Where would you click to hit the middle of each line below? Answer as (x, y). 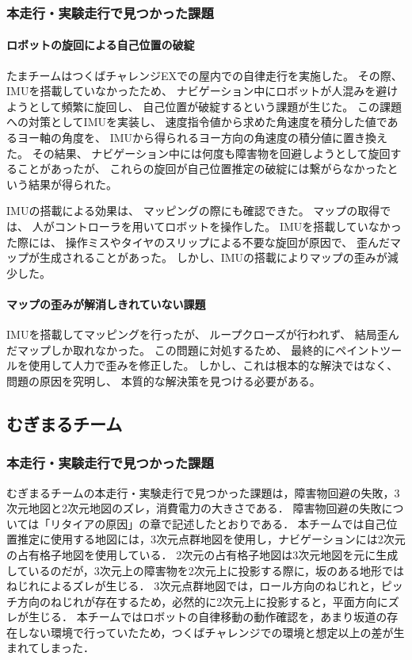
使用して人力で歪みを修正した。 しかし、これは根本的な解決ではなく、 (213, 365)
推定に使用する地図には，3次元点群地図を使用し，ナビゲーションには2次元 (211, 539)
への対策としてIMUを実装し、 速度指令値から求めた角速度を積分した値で (197, 122)
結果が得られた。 (72, 184)
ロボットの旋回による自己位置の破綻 (101, 45)
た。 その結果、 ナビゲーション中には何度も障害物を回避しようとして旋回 (198, 153)
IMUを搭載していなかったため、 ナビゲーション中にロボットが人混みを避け (202, 91)
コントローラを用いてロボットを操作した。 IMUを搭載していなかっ (228, 226)
